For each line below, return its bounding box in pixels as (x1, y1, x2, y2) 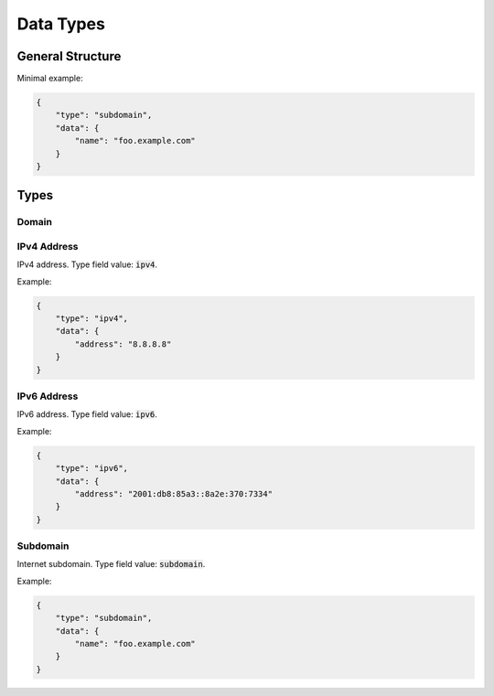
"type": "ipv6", (55, 463, 128, 474)
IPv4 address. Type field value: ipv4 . (16, 259, 158, 270)
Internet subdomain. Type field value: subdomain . (16, 559, 206, 570)
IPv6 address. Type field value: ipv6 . (16, 409, 157, 420)
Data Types (16, 14, 105, 34)
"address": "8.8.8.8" (74, 338, 172, 349)
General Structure (16, 48, 122, 64)
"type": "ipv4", (55, 314, 128, 324)
